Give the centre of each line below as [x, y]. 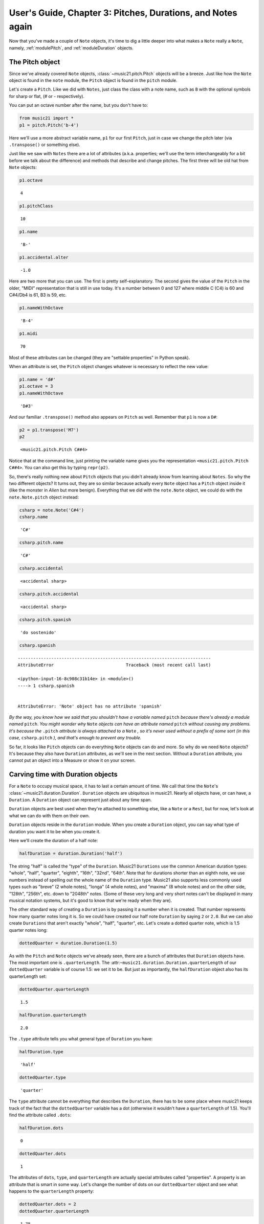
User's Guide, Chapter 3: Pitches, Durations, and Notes [123, 13]
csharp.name [34, 517]
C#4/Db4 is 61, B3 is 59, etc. [38, 295]
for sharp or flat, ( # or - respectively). [47, 96]
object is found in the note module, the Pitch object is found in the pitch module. [93, 80]
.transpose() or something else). [45, 144]
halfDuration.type [41, 1052]
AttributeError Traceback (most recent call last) [114, 665]
